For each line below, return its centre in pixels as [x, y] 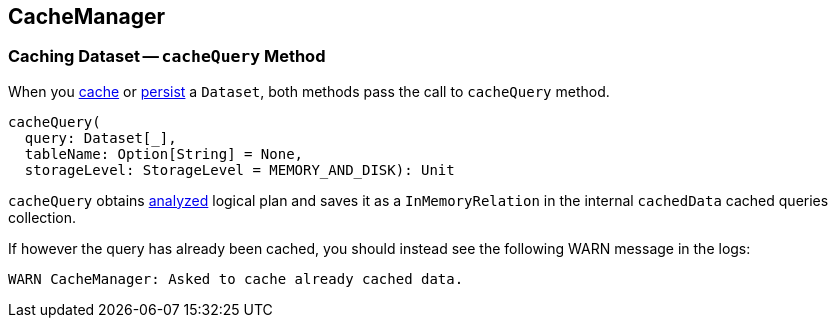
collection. [42, 217]
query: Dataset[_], [100, 137]
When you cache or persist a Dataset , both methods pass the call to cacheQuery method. [309, 91]
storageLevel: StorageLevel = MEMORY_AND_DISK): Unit [239, 169]
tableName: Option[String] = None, [164, 153]
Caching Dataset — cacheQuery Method [167, 56]
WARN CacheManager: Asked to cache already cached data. [236, 278]
